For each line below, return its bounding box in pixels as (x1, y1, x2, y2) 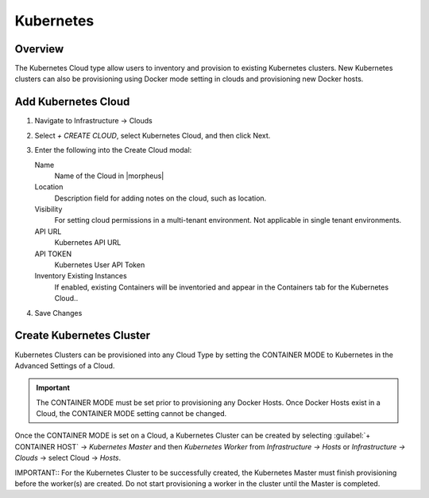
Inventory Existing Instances (34, 271, 127, 281)
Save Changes (34, 308, 83, 317)
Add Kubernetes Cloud (14, 95, 130, 109)
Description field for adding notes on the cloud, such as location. (54, 193, 267, 203)
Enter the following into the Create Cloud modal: (34, 146, 192, 155)
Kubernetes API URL (54, 238, 122, 247)
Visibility (34, 204, 63, 214)
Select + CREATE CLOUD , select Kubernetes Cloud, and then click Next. (34, 130, 271, 140)
